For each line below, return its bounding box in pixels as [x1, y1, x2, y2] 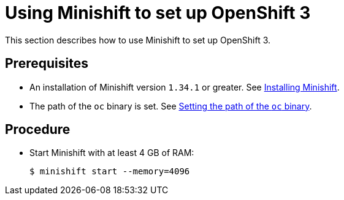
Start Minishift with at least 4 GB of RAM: [29, 147, 194, 158]
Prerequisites [5, 56, 88, 72]
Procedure [5, 122, 71, 138]
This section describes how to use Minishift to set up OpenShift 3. [5, 34, 271, 45]
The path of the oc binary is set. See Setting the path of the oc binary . [29, 100, 312, 111]
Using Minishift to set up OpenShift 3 [5, 2, 311, 23]
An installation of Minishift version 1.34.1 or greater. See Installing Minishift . [29, 81, 340, 92]
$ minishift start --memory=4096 [29, 166, 190, 177]
